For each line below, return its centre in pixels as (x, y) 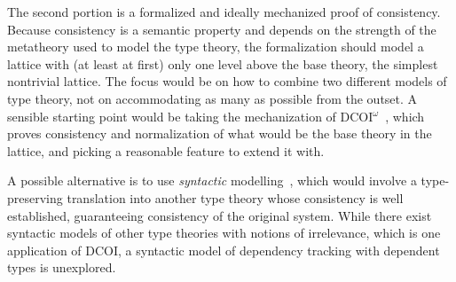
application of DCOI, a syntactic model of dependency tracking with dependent (224, 250)
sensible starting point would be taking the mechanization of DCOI (190, 116)
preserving (35, 197)
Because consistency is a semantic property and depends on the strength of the (222, 29)
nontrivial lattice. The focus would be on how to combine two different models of (227, 81)
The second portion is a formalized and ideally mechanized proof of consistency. (224, 12)
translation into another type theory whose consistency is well (235, 197)
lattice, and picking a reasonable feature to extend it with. (166, 150)
